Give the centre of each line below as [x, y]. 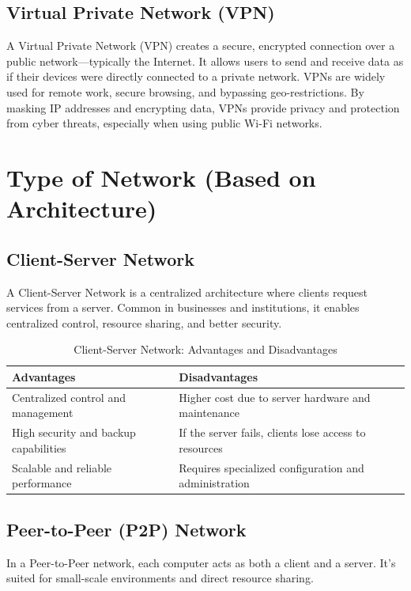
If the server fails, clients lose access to [272, 432]
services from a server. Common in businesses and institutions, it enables [183, 307]
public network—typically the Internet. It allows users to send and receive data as [205, 61]
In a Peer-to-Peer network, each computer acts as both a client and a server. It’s [201, 562]
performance [42, 483]
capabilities [39, 447]
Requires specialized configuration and [271, 467]
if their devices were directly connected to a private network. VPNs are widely [196, 76]
